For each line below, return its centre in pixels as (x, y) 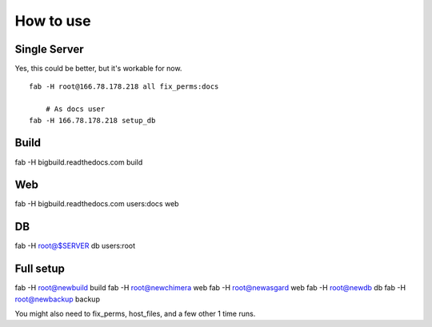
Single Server (49, 49)
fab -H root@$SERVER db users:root (75, 246)
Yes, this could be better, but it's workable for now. (98, 69)
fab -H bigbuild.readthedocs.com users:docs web (97, 204)
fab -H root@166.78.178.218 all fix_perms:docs (124, 87)
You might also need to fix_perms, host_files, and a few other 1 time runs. (135, 314)
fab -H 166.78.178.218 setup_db (92, 120)
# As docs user (75, 109)
